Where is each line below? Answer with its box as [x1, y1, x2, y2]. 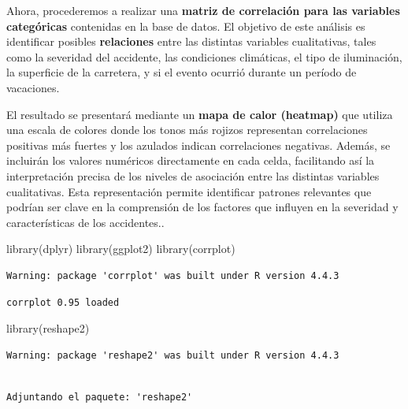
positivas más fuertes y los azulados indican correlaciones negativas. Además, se [6, 136, 391, 153]
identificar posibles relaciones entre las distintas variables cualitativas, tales [6, 33, 376, 50]
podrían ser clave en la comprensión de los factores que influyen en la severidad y [6, 199, 399, 215]
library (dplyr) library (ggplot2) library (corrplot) [6, 240, 236, 257]
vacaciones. [6, 79, 60, 95]
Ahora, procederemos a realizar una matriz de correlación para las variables [6, 2, 400, 18]
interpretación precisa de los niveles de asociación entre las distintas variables [6, 167, 380, 184]
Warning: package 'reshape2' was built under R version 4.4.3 [6, 349, 339, 361]
